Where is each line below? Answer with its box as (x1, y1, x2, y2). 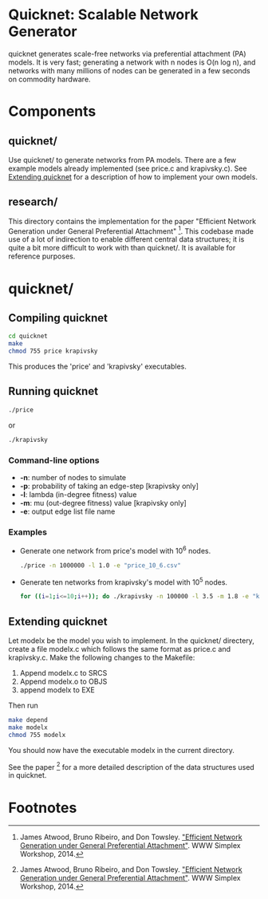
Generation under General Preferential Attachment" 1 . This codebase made (8, 225, 254, 236)
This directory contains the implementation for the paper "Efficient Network (8, 216, 257, 226)
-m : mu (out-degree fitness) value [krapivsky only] (19, 498, 187, 507)
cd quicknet (8, 333, 48, 341)
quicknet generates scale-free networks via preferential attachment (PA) (8, 49, 246, 58)
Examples (8, 526, 48, 538)
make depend (8, 716, 48, 724)
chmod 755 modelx (8, 731, 66, 739)
